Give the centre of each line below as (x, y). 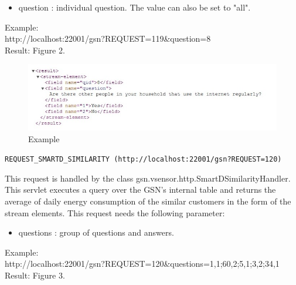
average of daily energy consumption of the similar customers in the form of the (148, 201)
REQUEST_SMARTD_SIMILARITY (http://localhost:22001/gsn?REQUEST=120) (143, 160)
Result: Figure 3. (35, 275)
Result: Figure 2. (35, 50)
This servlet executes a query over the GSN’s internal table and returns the (140, 190)
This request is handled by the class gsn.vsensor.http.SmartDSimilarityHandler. (148, 178)
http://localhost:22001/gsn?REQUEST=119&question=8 (108, 38)
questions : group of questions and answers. (96, 232)
